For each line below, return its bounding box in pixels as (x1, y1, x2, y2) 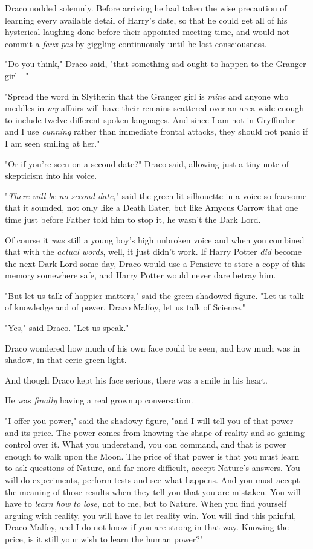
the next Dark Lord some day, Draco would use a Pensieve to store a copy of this (5, 257, 306, 269)
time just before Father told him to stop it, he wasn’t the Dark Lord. (5, 213, 261, 225)
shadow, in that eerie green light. (5, 353, 127, 366)
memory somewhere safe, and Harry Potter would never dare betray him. (5, 269, 276, 281)
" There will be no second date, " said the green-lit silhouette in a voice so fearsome (5, 189, 307, 202)
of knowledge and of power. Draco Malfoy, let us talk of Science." (5, 301, 245, 313)
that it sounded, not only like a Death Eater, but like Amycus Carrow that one (5, 201, 298, 214)
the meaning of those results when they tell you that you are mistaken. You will (5, 485, 301, 498)
